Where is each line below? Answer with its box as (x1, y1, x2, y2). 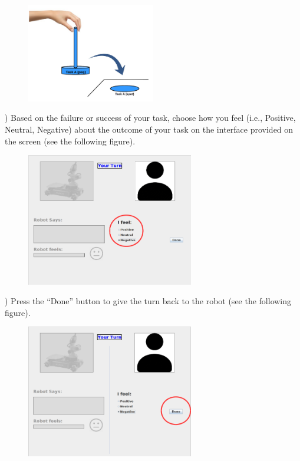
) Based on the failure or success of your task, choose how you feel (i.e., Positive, (5, 111, 296, 124)
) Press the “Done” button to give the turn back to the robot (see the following (5, 295, 292, 307)
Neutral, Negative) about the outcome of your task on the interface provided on (5, 123, 294, 135)
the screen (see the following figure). (5, 134, 136, 147)
